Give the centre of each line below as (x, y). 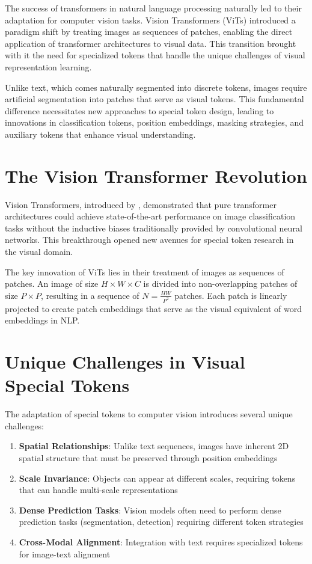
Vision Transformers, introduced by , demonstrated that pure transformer (141, 204)
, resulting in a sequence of (90, 295)
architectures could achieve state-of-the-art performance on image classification (150, 216)
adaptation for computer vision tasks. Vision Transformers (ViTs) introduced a (150, 20)
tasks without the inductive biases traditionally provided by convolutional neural (154, 228)
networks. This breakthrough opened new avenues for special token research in (149, 240)
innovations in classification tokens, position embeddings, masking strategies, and (154, 122)
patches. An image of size (52, 284)
